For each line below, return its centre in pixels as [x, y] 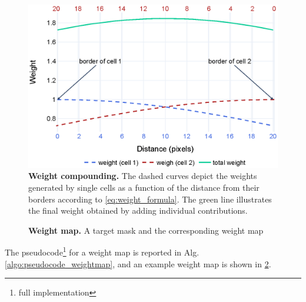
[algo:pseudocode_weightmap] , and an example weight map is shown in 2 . [138, 263]
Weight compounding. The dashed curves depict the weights [143, 176]
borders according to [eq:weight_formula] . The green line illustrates [150, 199]
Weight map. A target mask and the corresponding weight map [146, 230]
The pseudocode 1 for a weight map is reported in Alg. [102, 251]
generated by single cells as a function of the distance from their [144, 187]
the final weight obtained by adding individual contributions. [138, 210]
